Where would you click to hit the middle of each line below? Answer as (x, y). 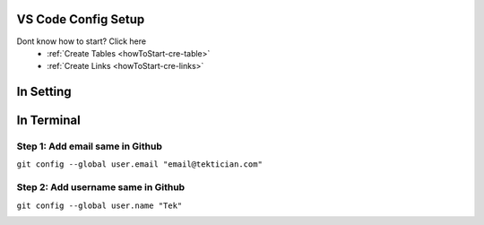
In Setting (44, 92)
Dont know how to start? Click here (82, 41)
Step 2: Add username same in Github (101, 187)
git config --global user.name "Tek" (99, 205)
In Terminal (48, 121)
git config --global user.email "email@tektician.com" (140, 164)
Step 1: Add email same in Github (90, 146)
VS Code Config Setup (81, 19)
